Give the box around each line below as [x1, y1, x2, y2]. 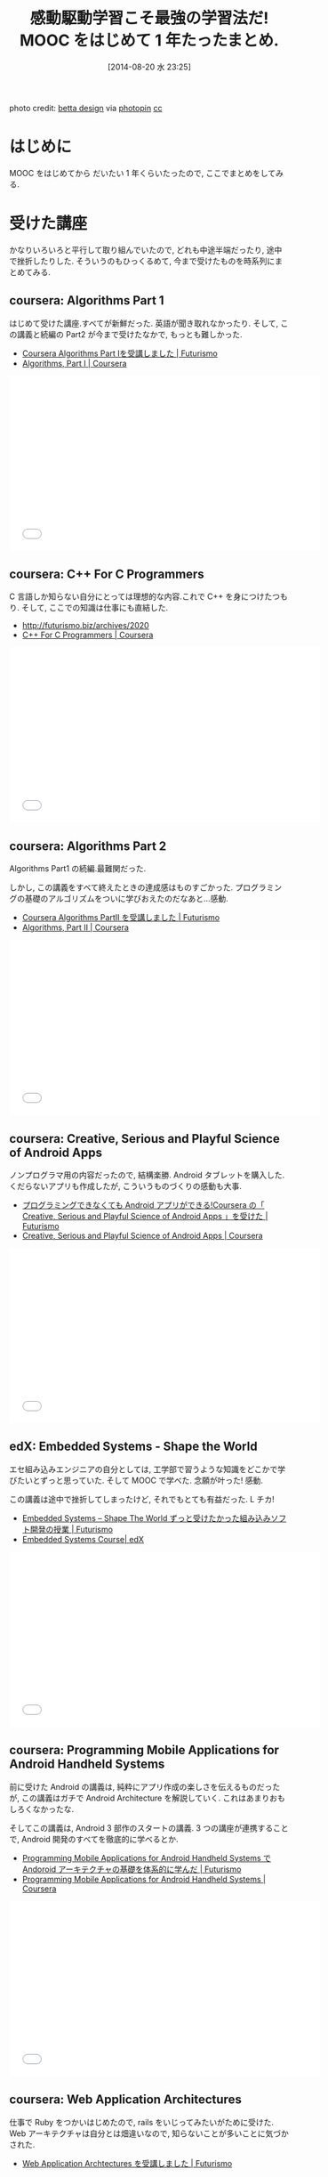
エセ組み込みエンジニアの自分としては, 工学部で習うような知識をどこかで [9, 1463, 278, 1474]
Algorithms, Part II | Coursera [21, 922, 129, 933]
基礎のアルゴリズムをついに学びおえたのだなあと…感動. [24, 894, 228, 904]
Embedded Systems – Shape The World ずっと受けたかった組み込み [21, 1512, 271, 1523]
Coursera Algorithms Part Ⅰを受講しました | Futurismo [21, 348, 218, 359]
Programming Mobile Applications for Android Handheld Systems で [21, 1852, 271, 1863]
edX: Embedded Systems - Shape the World [9, 1439, 258, 1454]
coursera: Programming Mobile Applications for [9, 1743, 280, 1758]
